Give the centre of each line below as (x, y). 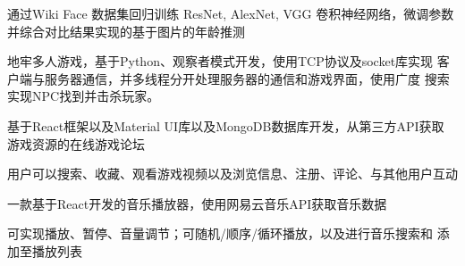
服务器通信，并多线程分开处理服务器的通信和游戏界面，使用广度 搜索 (247, 78)
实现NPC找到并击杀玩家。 (84, 96)
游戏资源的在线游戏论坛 (76, 143)
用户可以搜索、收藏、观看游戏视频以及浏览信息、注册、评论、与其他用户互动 (232, 174)
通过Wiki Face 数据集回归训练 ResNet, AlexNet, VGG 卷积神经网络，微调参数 (231, 13)
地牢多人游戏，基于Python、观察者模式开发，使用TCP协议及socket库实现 (220, 61)
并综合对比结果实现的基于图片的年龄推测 (126, 31)
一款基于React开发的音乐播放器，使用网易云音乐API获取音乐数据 (197, 203)
